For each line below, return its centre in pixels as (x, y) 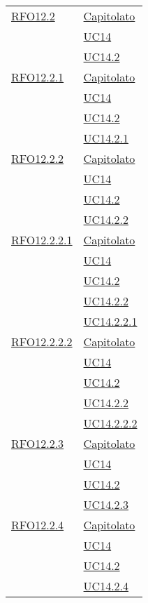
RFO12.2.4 (38, 525)
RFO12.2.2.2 (42, 342)
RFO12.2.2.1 (42, 240)
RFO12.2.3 (38, 443)
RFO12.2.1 (38, 77)
